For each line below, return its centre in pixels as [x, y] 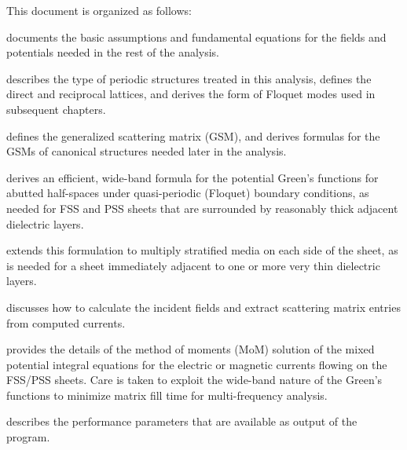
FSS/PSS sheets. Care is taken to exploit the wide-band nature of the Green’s [194, 380]
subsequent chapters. [56, 109]
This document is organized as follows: [99, 10]
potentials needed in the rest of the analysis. [113, 52]
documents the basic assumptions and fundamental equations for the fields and [196, 37]
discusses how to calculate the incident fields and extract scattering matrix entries [203, 307]
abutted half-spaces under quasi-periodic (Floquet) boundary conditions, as [188, 193]
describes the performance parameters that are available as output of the [182, 421]
